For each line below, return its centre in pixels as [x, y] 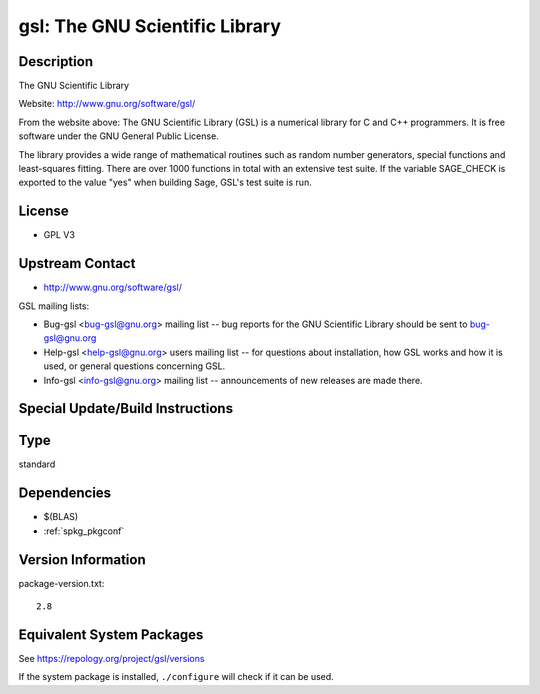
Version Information [82, 559]
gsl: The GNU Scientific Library [150, 26]
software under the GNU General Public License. [118, 136]
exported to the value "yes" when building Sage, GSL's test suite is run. [165, 182]
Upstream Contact [77, 263]
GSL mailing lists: [54, 306]
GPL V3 [59, 235]
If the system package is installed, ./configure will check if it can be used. [176, 677]
